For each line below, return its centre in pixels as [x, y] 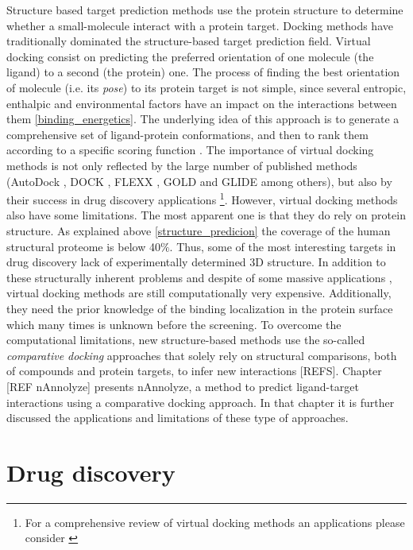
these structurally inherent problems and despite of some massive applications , [199, 277]
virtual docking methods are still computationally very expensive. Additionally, [199, 293]
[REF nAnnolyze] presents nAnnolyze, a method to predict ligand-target [183, 386]
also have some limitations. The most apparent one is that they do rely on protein [206, 215]
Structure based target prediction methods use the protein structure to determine [205, 10]
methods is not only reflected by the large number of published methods [182, 165]
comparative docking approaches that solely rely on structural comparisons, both [202, 355]
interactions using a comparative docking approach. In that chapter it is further [201, 402]
